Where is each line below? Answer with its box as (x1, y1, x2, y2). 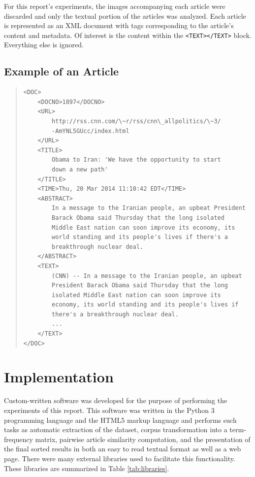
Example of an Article (4, 64, 119, 79)
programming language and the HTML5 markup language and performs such (4, 414, 237, 425)
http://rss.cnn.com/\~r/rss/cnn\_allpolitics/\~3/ (52, 118, 221, 125)
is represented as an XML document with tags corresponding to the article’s (4, 20, 234, 31)
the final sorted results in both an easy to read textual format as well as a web (4, 443, 241, 454)
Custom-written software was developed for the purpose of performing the (4, 395, 227, 406)
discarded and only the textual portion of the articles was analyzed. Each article (4, 10, 246, 21)
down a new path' (52, 166, 108, 173)
